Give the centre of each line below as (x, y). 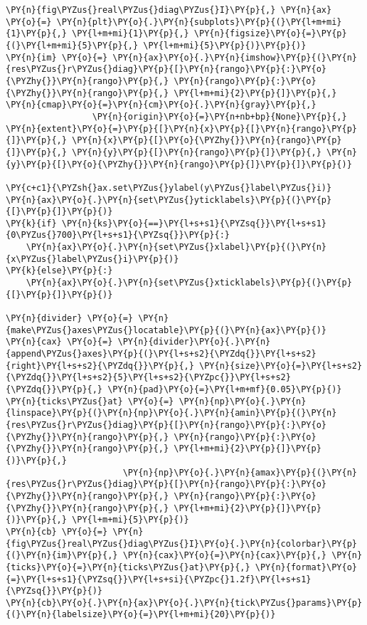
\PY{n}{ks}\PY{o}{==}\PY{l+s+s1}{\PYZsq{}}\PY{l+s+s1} (194, 223)
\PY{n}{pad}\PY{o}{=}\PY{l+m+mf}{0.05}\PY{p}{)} (225, 389)
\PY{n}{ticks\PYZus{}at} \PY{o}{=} (90, 401)
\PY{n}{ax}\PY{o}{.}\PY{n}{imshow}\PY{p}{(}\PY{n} (235, 57)
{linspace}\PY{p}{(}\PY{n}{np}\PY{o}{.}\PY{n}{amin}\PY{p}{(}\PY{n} (171, 413)
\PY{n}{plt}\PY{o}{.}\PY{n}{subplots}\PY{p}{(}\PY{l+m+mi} (199, 22)
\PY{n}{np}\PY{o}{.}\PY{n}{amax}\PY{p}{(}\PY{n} (240, 472)
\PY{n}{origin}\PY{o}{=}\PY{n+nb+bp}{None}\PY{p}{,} (219, 116)
